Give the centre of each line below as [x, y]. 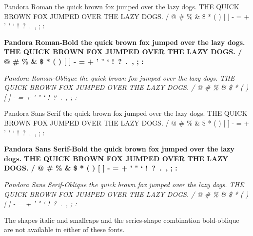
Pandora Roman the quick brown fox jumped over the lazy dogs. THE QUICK [122, 6]
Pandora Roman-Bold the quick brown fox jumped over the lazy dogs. [125, 42]
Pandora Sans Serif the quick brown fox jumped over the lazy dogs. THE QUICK [126, 113]
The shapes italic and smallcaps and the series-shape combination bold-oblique [122, 220]
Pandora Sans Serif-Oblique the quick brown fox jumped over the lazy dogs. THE [124, 184]
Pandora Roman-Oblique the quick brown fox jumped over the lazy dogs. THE [119, 77]
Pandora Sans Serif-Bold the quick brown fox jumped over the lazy [119, 149]
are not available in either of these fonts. [64, 229]
